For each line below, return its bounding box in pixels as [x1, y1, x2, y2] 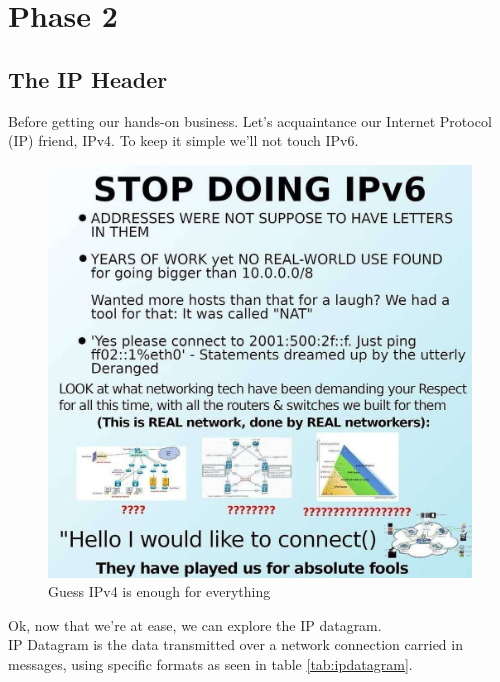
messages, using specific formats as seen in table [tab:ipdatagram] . [8, 653, 413, 674]
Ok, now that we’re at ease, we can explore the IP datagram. [8, 614, 382, 635]
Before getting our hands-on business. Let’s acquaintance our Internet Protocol [8, 110, 492, 131]
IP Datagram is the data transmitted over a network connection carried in [8, 634, 463, 655]
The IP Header [8, 63, 168, 94]
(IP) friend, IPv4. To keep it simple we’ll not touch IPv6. [8, 130, 359, 151]
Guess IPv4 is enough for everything [48, 581, 271, 602]
